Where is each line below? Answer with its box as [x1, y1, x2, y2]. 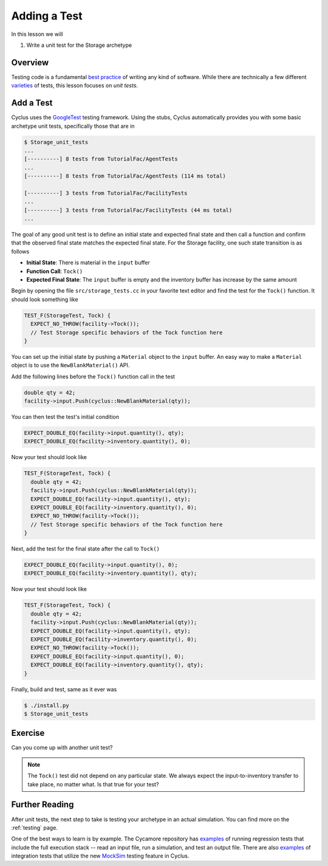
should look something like [11, 296, 78, 303]
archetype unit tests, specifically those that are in [11, 122, 135, 130]
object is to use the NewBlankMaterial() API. [11, 362, 130, 369]
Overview [11, 57, 49, 68]
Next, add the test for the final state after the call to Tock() [11, 545, 160, 553]
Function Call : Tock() [26, 268, 83, 275]
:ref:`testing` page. [11, 824, 58, 831]
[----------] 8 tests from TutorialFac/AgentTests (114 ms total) [24, 173, 226, 179]
